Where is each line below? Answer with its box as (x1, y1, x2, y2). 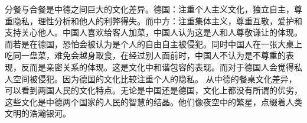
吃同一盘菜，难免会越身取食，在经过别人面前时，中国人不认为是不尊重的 (5, 49, 286, 61)
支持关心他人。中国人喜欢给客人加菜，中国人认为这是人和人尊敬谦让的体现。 (5, 26, 302, 38)
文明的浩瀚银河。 (5, 107, 71, 119)
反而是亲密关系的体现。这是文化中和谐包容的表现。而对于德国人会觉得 (21, 60, 294, 73)
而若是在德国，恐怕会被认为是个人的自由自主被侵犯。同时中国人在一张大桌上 (5, 37, 302, 50)
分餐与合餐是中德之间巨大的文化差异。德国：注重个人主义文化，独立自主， (5, 3, 294, 15)
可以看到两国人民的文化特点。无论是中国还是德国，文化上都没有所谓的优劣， (5, 84, 302, 96)
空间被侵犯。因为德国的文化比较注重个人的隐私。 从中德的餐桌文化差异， (12, 72, 297, 85)
